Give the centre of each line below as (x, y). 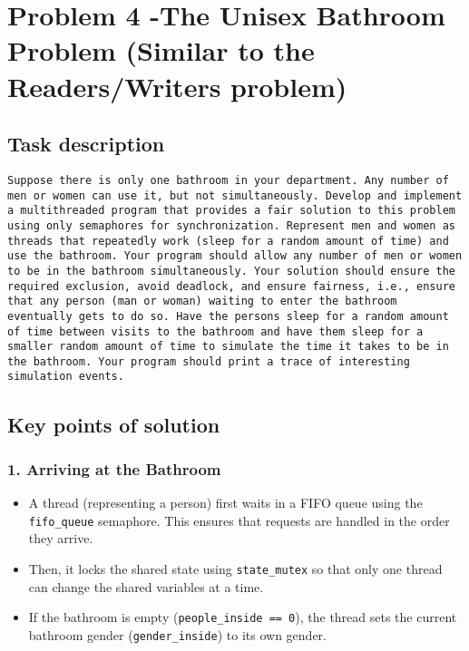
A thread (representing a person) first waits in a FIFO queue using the (225, 503)
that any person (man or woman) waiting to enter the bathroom (202, 301)
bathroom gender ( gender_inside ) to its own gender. (177, 634)
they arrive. (61, 538)
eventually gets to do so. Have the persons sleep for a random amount (228, 316)
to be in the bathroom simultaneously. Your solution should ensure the (231, 271)
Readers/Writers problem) (177, 86)
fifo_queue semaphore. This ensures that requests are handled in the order (239, 520)
